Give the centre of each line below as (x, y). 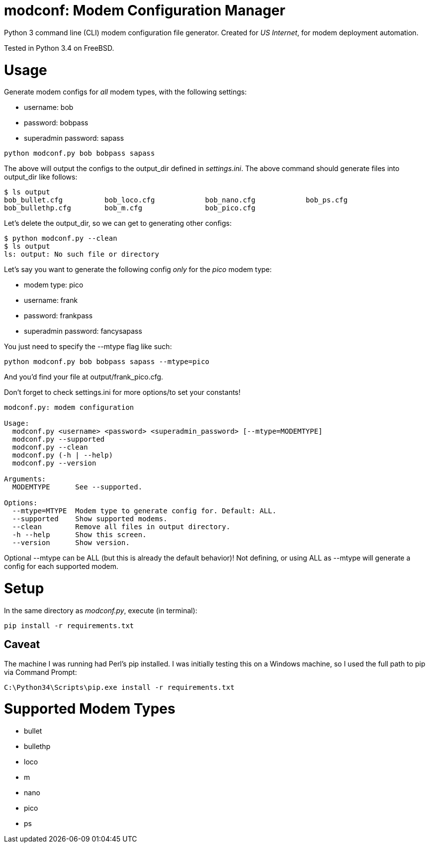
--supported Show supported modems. (90, 519)
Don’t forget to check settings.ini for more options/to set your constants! (122, 392)
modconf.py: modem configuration (69, 408)
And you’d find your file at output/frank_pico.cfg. (84, 377)
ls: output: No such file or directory (82, 254)
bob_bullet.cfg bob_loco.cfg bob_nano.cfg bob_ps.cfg (176, 200)
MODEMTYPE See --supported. (77, 487)
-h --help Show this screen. (79, 535)
